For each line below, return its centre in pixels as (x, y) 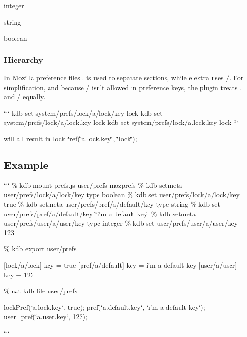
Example (26, 164)
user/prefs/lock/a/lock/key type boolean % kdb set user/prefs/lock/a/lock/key (122, 194)
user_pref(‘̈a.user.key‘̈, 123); (46, 316)
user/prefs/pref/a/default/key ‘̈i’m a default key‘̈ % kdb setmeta (100, 213)
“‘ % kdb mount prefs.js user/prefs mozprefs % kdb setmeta (93, 185)
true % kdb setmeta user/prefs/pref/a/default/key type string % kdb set (112, 204)
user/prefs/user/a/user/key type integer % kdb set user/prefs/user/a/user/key (121, 223)
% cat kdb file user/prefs (41, 291)
